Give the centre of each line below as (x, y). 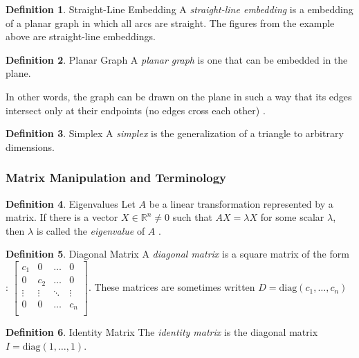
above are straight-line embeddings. (81, 36)
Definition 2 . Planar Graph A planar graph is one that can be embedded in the (177, 59)
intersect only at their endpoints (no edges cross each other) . (136, 110)
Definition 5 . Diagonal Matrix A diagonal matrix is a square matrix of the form (177, 254)
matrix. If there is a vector (62, 217)
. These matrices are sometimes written (172, 287)
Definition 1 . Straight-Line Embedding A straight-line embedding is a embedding (179, 9)
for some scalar (292, 217)
